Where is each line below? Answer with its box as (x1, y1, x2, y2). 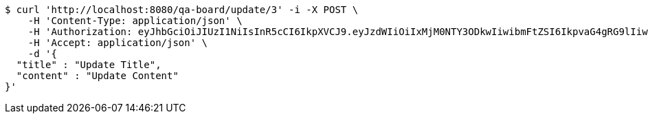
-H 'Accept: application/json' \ (27, 37, 208, 48)
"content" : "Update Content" (16, 70, 179, 81)
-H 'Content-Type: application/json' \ (27, 15, 243, 26)
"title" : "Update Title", (16, 59, 161, 70)
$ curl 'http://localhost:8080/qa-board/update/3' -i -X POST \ (5, 4, 359, 15)
